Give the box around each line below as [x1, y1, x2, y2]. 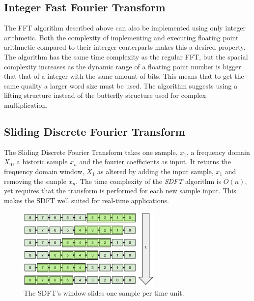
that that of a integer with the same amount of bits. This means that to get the [4, 71, 244, 81]
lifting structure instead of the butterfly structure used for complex [4, 90, 206, 100]
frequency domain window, [4, 166, 85, 176]
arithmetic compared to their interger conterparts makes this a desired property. [4, 42, 246, 52]
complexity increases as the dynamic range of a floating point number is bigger [4, 61, 241, 71]
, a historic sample [12, 156, 68, 167]
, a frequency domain [186, 147, 250, 157]
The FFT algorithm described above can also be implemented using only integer [4, 23, 246, 33]
